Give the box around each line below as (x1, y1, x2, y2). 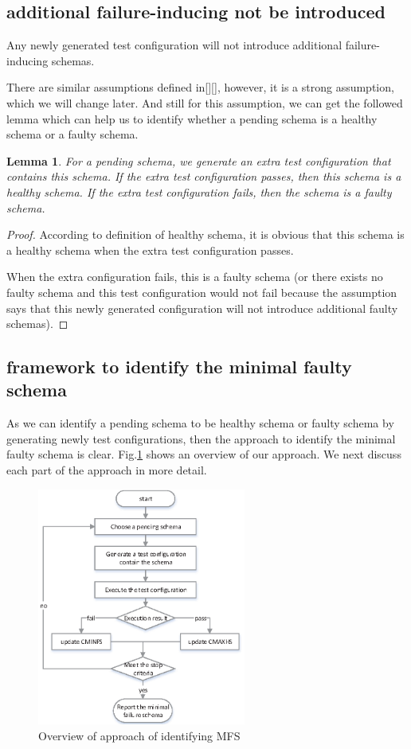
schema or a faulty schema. (6, 126, 139, 142)
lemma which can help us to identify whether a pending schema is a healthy (6, 110, 378, 127)
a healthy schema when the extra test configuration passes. (6, 241, 294, 258)
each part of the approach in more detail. (6, 462, 207, 478)
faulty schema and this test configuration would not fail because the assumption (6, 283, 397, 300)
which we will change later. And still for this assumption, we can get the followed (6, 94, 403, 111)
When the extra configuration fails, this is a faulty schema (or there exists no (6, 268, 383, 285)
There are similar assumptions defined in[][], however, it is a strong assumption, (6, 79, 394, 96)
